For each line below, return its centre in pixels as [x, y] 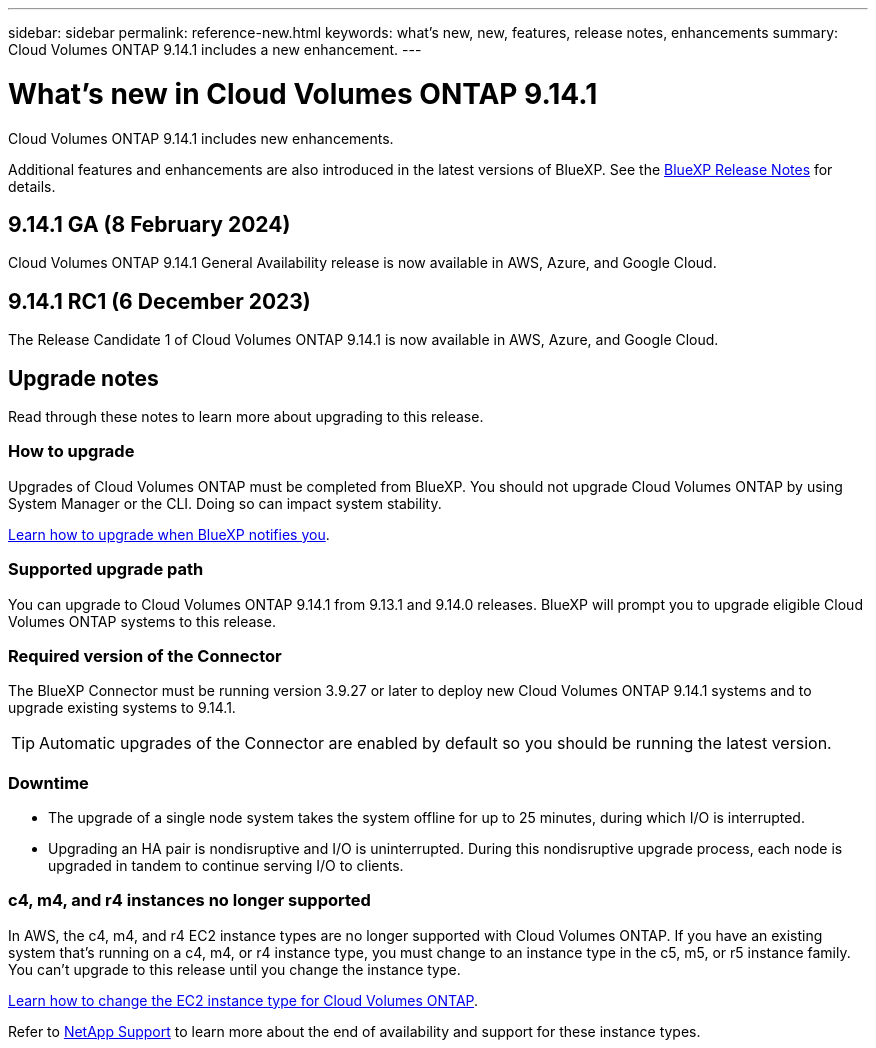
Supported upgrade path [106, 569]
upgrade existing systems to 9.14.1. [122, 708]
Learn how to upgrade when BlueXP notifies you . [169, 534]
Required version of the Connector [145, 655]
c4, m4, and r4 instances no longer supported [189, 900]
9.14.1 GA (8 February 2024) [149, 224]
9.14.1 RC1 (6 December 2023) [159, 301]
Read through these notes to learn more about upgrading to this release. [246, 417]
